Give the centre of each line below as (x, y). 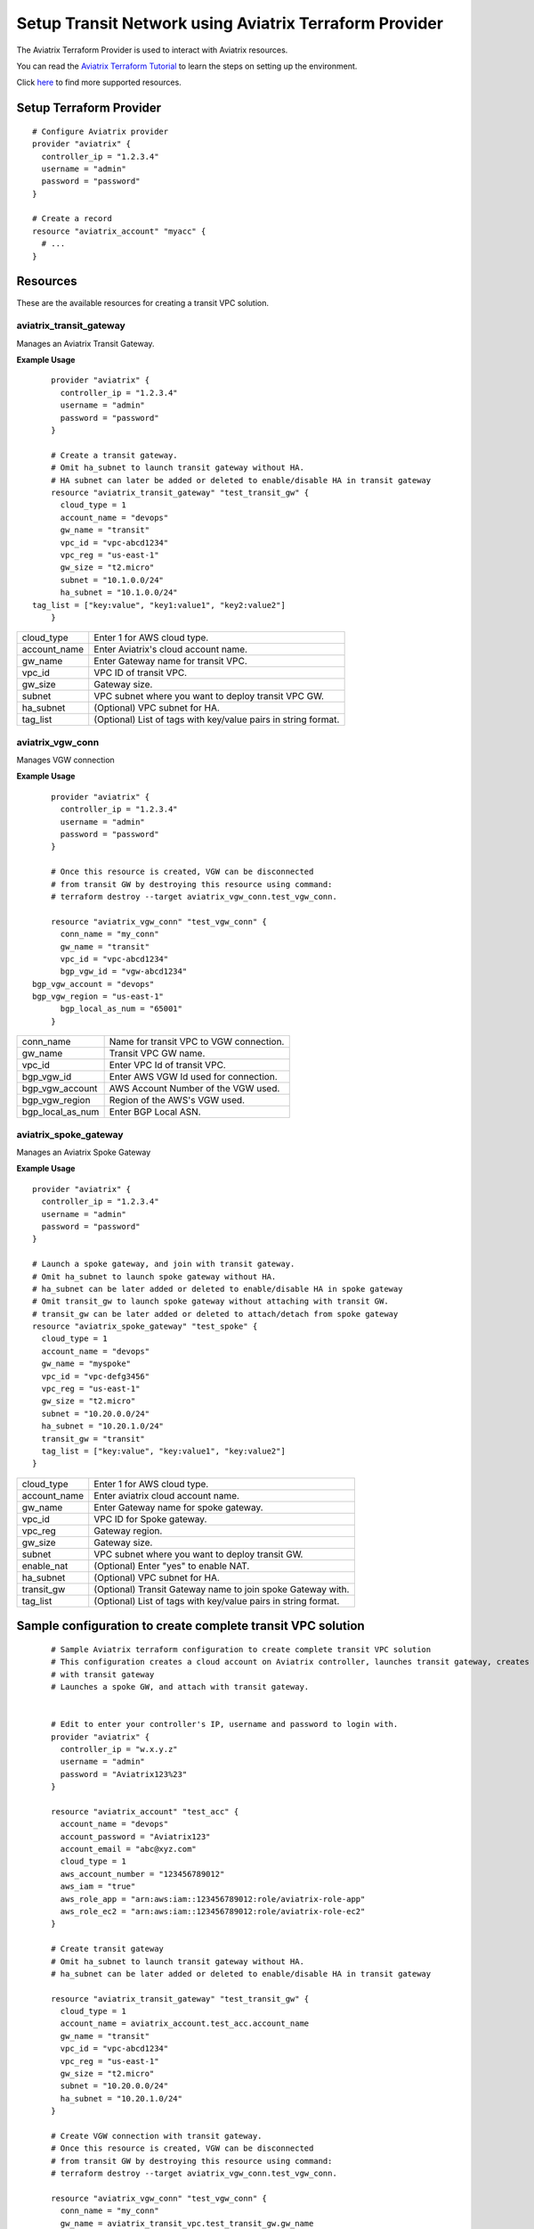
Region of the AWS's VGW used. (177, 1100)
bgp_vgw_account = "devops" (93, 984)
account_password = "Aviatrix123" (135, 1836)
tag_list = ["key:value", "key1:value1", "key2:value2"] (159, 605)
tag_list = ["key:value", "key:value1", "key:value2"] (164, 1451)
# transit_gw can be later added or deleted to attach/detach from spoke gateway (215, 1314)
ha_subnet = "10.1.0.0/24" (119, 592)
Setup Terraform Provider (89, 108)
